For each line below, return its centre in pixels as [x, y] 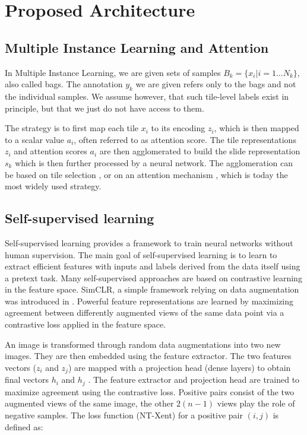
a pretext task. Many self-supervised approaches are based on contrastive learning [153, 277]
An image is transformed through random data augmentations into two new [143, 344]
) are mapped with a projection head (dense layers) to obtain [179, 367]
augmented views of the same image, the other [89, 403]
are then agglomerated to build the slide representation [200, 151]
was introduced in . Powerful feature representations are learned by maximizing [149, 301]
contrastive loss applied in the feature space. [86, 324]
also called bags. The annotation [64, 84]
